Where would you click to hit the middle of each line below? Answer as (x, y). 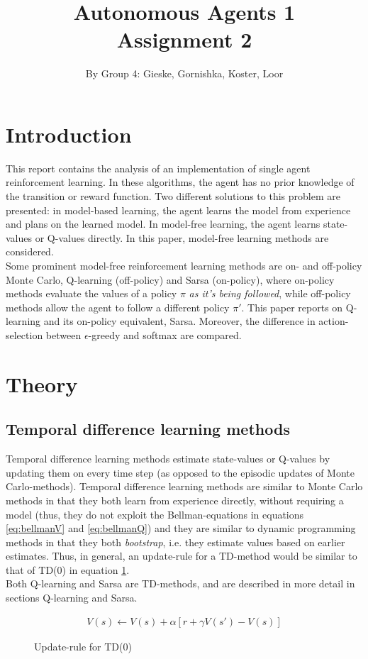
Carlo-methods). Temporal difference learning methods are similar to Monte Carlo (184, 486)
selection (24, 334)
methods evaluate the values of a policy (91, 293)
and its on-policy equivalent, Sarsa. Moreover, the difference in (179, 321)
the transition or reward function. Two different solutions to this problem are (173, 196)
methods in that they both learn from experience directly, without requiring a (175, 500)
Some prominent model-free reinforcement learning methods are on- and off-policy (184, 265)
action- (334, 321)
